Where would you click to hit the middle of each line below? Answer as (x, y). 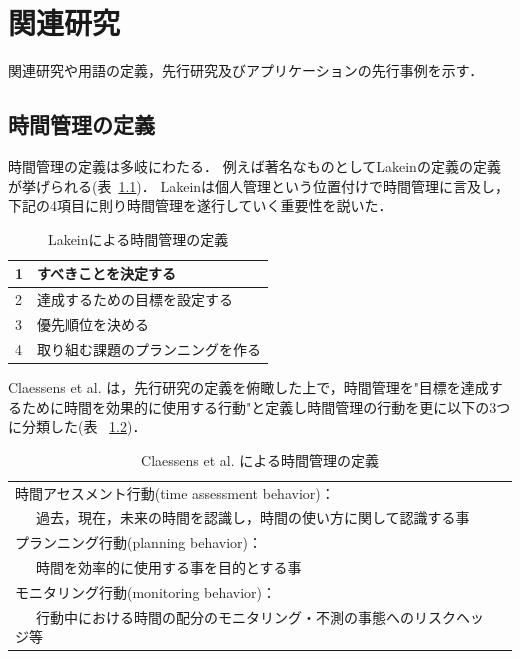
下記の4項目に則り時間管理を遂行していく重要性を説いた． (200, 205)
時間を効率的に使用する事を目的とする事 (168, 567)
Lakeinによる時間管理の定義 (138, 238)
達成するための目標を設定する (135, 299)
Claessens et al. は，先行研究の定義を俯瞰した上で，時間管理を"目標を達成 (248, 386)
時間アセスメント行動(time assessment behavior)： (175, 492)
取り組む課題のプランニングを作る (149, 348)
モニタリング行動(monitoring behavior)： (146, 591)
